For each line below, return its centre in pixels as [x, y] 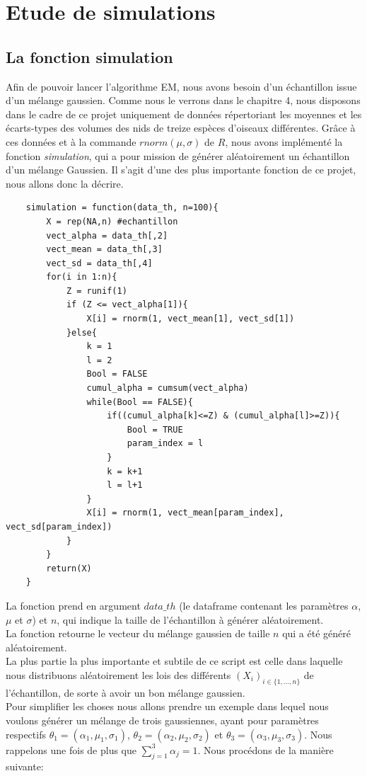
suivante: [25, 766]
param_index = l [165, 444]
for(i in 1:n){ [82, 277]
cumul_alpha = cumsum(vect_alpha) [168, 388]
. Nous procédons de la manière [266, 749]
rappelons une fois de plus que [71, 749]
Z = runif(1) [97, 291]
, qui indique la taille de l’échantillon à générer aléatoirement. [190, 619]
